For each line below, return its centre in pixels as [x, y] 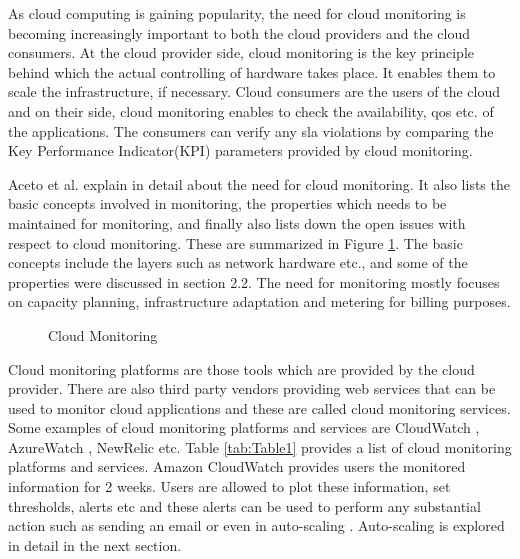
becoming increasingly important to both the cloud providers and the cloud [239, 32]
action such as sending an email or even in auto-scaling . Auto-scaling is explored [256, 525]
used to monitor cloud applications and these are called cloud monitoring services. [259, 407]
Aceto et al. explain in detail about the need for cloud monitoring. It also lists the [259, 183]
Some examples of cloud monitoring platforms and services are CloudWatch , [244, 427]
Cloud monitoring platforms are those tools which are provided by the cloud [241, 368]
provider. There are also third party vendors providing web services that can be [252, 388]
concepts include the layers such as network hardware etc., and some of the [238, 262]
